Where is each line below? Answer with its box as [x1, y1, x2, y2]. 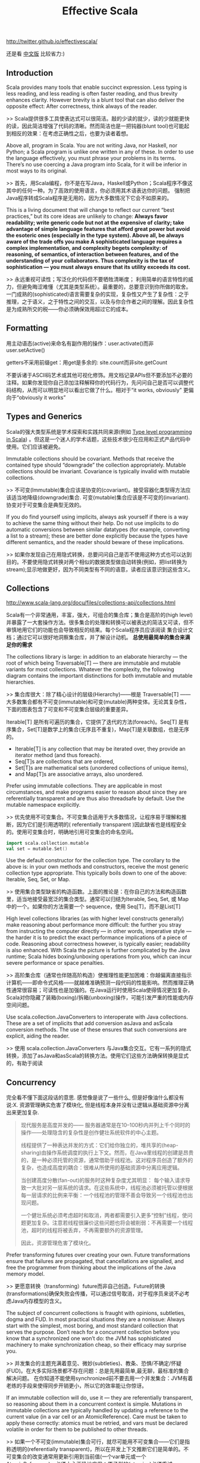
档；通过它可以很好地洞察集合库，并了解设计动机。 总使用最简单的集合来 [6, 634, 185, 641]
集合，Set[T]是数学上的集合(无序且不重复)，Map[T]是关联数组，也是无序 [11, 726, 189, 733]
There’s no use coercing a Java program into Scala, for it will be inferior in [6, 161, 187, 168]
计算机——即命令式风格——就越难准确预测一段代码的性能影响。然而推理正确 [6, 979, 194, 986]
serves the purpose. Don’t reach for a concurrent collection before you [6, 1329, 180, 1335]
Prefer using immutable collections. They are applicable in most [6, 782, 162, 789]
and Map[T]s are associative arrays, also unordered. [14, 771, 144, 778]
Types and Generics [6, 412, 82, 422]
